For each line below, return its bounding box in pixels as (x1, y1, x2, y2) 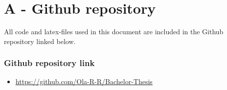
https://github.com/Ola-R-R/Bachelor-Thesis (15, 76, 153, 86)
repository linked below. (4, 36, 76, 46)
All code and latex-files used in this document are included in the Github (4, 26, 224, 37)
